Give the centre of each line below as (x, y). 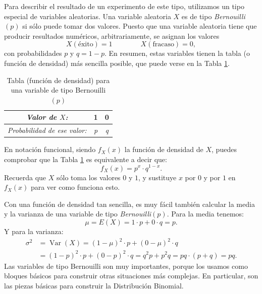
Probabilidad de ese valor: (47, 130)
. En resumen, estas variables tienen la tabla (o (177, 53)
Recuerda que (25, 177)
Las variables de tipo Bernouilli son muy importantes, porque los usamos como (126, 266)
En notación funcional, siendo (50, 149)
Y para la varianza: (34, 231)
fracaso (163, 45)
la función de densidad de (164, 149)
